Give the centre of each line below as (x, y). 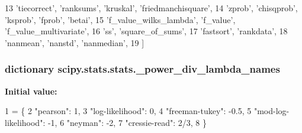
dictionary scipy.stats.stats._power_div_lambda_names (142, 69)
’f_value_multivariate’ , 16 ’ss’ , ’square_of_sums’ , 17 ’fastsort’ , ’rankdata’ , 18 (146, 31)
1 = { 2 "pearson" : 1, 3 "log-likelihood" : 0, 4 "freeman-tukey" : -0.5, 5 (128, 111)
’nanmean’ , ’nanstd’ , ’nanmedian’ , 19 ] (75, 42)
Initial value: (31, 91)
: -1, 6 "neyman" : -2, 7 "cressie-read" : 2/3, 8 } (125, 122)
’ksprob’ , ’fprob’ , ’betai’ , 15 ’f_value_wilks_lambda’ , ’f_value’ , (120, 19)
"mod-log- (272, 111)
